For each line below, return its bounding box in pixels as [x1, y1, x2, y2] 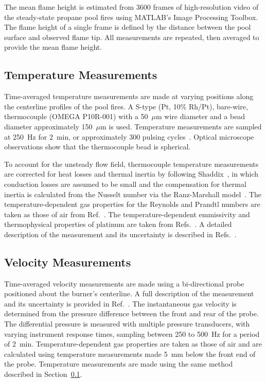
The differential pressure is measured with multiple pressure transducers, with [4, 318, 250, 329]
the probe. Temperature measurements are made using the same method [4, 358, 233, 369]
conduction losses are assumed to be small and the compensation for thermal [4, 178, 246, 189]
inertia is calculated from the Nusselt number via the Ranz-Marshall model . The [4, 188, 261, 199]
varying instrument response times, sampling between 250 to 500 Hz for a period [4, 328, 260, 339]
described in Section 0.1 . [4, 369, 82, 379]
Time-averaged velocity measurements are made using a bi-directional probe [4, 278, 244, 289]
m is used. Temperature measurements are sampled [100, 121, 262, 131]
